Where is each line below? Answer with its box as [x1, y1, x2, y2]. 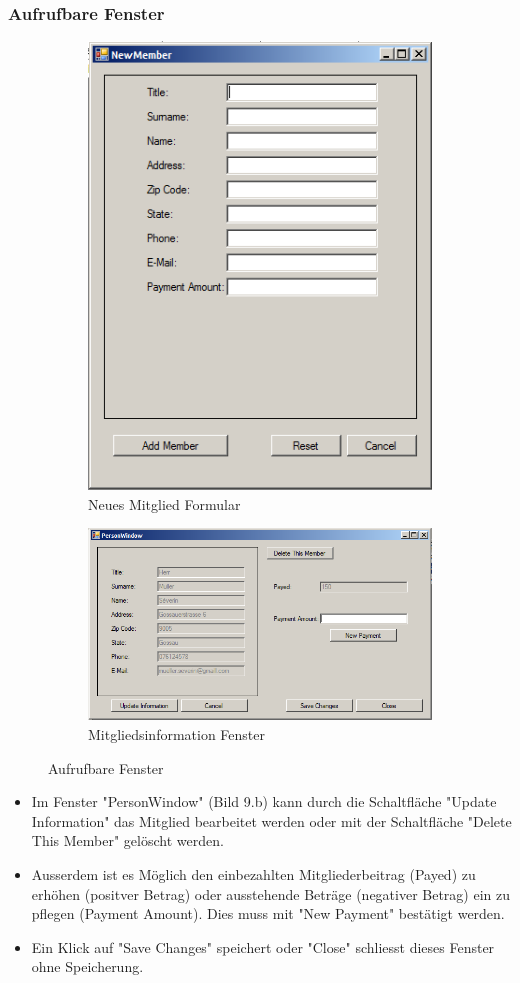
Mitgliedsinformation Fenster [88, 724, 266, 744]
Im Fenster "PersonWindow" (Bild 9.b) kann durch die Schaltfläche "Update [31, 791, 497, 812]
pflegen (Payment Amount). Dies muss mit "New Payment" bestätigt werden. [31, 903, 505, 924]
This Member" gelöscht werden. [31, 830, 224, 851]
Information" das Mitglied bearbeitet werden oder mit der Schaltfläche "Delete [31, 810, 512, 831]
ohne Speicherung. [31, 956, 144, 977]
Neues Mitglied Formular [88, 493, 241, 514]
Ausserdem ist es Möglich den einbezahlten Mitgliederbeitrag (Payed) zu [31, 863, 476, 884]
